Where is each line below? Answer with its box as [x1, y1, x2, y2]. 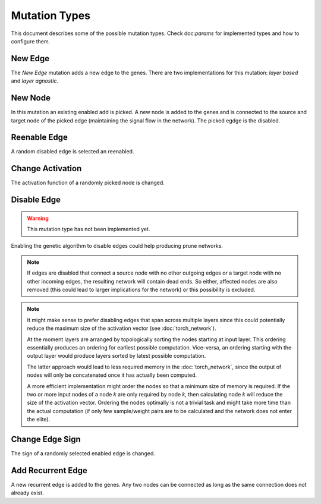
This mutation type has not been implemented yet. [27, 226, 150, 233]
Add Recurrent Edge [11, 465, 87, 475]
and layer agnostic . [11, 77, 59, 84]
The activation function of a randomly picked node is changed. [11, 179, 165, 187]
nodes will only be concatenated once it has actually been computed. [27, 371, 197, 379]
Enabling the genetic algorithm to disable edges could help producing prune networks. [11, 242, 223, 249]
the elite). [27, 416, 51, 423]
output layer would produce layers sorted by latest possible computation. [27, 352, 206, 360]
